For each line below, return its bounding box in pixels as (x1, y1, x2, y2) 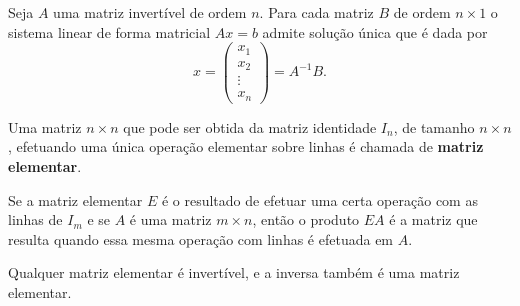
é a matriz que (389, 209, 478, 230)
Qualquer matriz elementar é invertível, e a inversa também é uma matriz (8, 262, 460, 283)
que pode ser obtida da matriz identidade (123, 116, 377, 137)
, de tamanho (393, 116, 475, 137)
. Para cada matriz (259, 2, 374, 22)
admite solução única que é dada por (262, 21, 488, 42)
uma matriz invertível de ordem (53, 2, 247, 22)
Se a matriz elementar (8, 189, 143, 210)
